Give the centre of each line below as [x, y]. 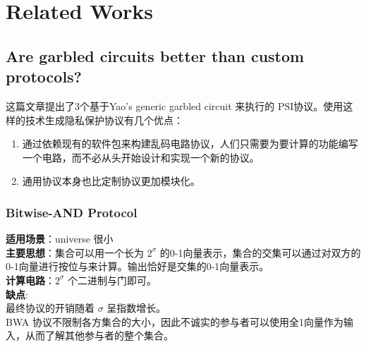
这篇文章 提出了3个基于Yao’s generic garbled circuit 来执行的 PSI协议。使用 [175, 105]
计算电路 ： [30, 280]
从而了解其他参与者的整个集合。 [99, 335]
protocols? [44, 77]
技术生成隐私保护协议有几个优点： [104, 120]
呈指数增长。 [136, 308]
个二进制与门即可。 [112, 280]
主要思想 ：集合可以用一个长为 [75, 252]
